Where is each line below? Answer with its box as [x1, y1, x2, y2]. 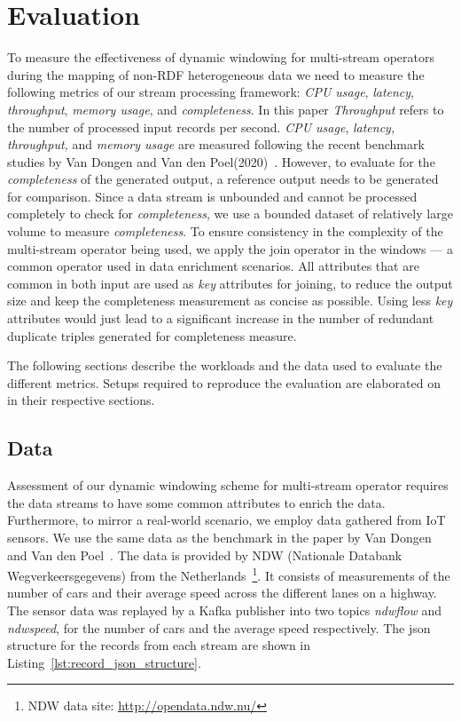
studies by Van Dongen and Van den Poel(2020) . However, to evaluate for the [7, 152, 435, 170]
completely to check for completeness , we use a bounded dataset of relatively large [7, 204, 453, 223]
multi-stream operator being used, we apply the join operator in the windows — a [7, 239, 453, 257]
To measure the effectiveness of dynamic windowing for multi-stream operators [7, 48, 434, 67]
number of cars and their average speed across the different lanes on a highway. [7, 583, 437, 602]
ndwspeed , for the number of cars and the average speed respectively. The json [7, 618, 431, 637]
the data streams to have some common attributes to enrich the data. [7, 493, 386, 511]
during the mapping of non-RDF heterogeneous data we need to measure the [7, 65, 425, 83]
